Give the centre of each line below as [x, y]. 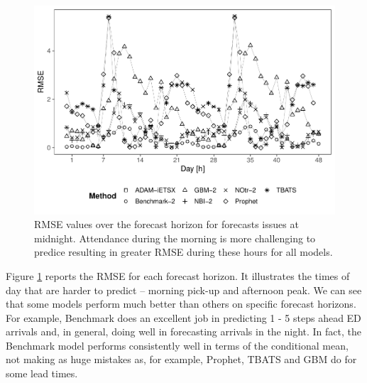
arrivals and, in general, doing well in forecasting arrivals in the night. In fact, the [184, 331]
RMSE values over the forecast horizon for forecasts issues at [166, 224]
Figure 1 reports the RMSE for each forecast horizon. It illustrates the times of [178, 275]
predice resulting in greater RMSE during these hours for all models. [183, 252]
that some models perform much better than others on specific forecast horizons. [181, 304]
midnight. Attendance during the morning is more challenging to [175, 238]
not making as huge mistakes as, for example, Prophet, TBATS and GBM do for [181, 359]
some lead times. [42, 373]
